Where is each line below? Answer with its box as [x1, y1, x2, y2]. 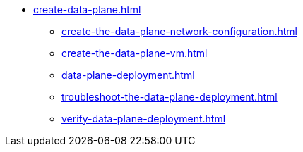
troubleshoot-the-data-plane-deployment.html [61, 91, 278, 103]
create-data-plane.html [33, 4, 141, 15]
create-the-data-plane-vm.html [61, 47, 208, 59]
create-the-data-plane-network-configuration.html [61, 25, 297, 37]
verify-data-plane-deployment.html [61, 113, 226, 125]
